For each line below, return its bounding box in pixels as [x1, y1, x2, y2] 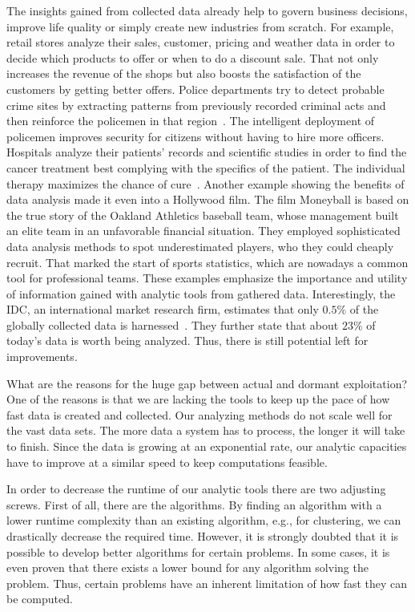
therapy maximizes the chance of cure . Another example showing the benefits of [6, 175, 405, 192]
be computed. [6, 590, 73, 607]
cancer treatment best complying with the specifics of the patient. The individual [6, 159, 405, 176]
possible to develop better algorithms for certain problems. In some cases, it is [6, 543, 390, 560]
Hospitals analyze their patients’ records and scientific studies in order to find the [6, 144, 407, 160]
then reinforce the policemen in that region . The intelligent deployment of [6, 112, 375, 129]
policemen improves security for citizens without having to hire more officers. [6, 128, 385, 144]
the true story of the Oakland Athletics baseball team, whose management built [6, 206, 399, 223]
